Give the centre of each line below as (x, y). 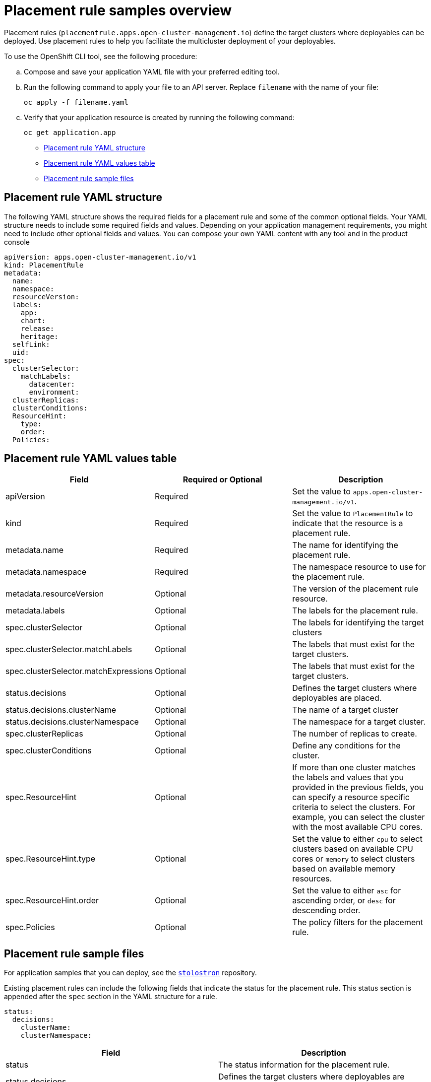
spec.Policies (30, 927)
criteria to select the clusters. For (354, 807)
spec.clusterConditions (49, 751)
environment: (54, 392)
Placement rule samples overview (118, 10)
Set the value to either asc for (347, 891)
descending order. (326, 911)
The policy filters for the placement (358, 922)
